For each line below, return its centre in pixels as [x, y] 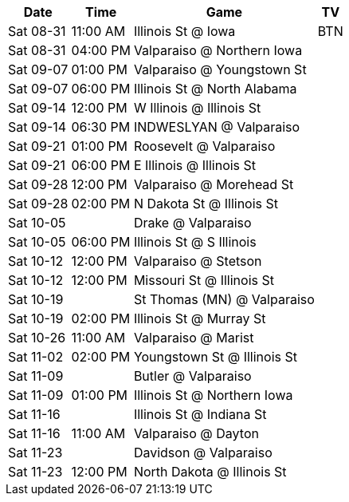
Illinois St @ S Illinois [195, 242]
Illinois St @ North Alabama [215, 89]
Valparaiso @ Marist [194, 338]
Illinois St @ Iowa [184, 31]
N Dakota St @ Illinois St [206, 204]
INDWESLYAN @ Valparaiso [217, 127]
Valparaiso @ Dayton [196, 433]
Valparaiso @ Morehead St [214, 184]
